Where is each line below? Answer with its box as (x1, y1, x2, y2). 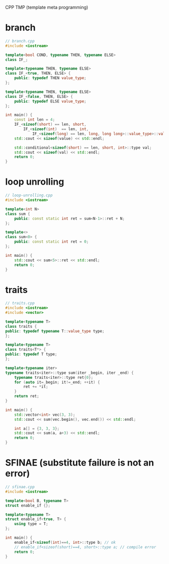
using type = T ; (14, 522, 49, 527)
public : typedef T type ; (5, 352, 57, 357)
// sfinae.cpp (5, 484, 35, 489)
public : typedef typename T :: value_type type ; (5, 328, 105, 333)
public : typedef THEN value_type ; (14, 76, 87, 81)
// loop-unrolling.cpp (5, 193, 53, 198)
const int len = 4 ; (14, 117, 55, 123)
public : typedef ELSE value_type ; (14, 98, 87, 104)
